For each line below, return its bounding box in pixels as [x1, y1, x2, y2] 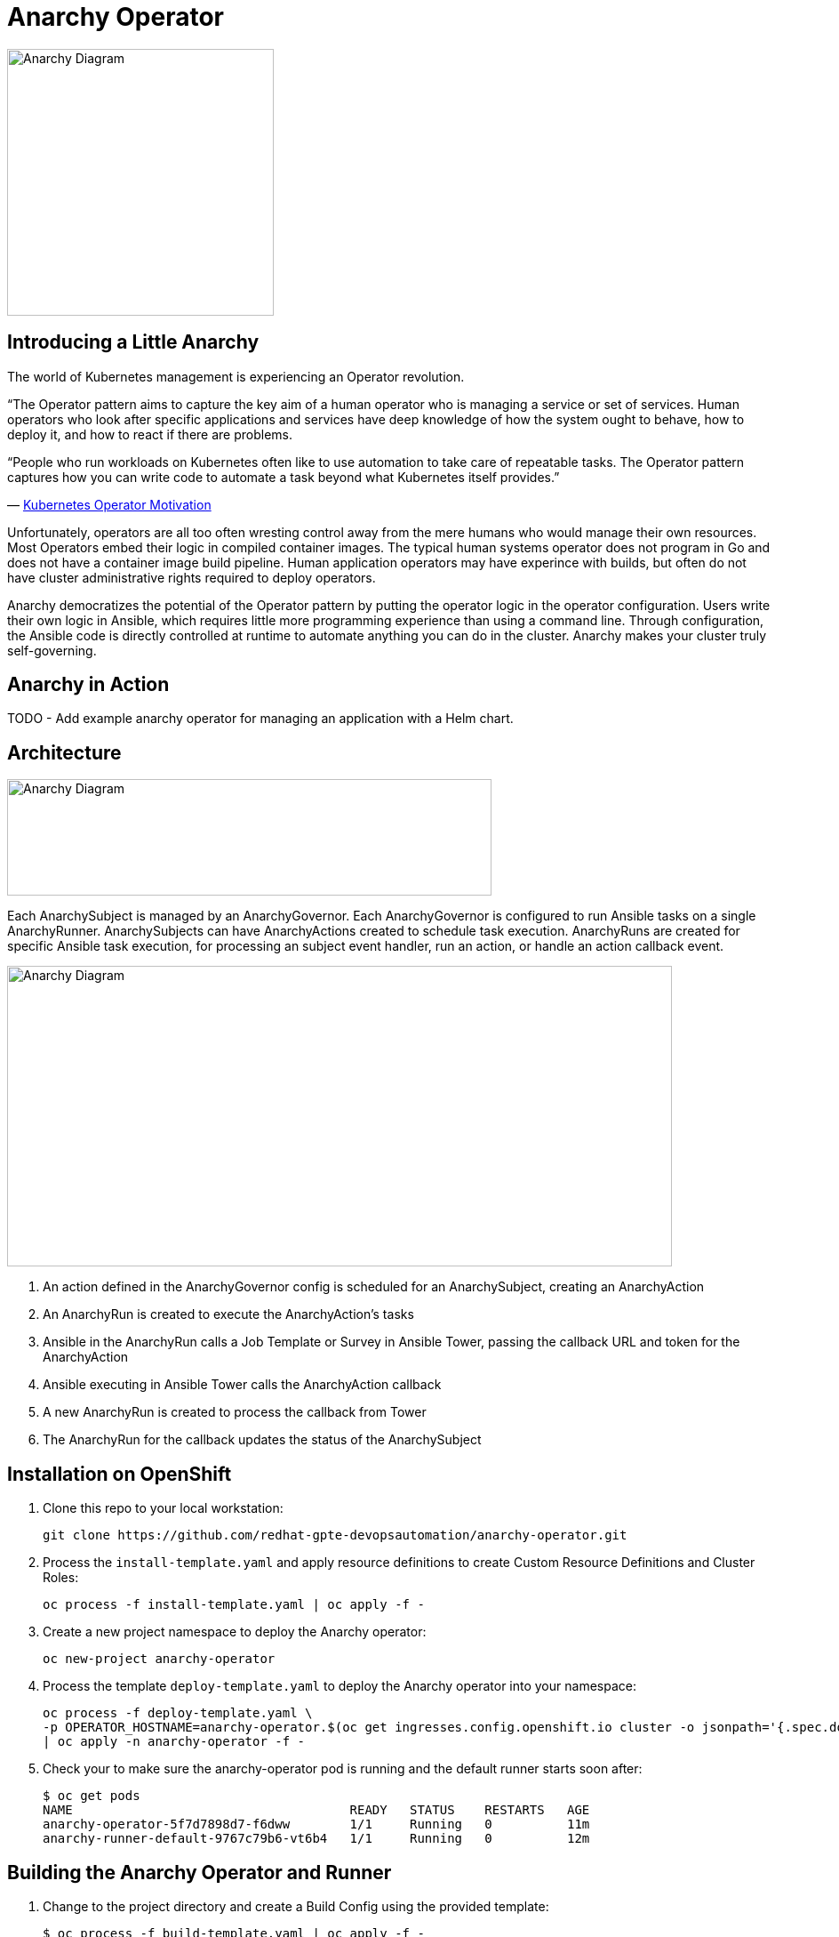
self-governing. [7, 642, 97, 658]
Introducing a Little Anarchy [7, 331, 260, 354]
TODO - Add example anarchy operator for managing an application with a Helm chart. [7, 711, 514, 727]
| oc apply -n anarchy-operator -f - [43, 1734, 306, 1749]
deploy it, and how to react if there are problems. [7, 426, 292, 442]
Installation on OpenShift [7, 1462, 232, 1485]
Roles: [43, 1570, 79, 1586]
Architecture [7, 741, 122, 764]
